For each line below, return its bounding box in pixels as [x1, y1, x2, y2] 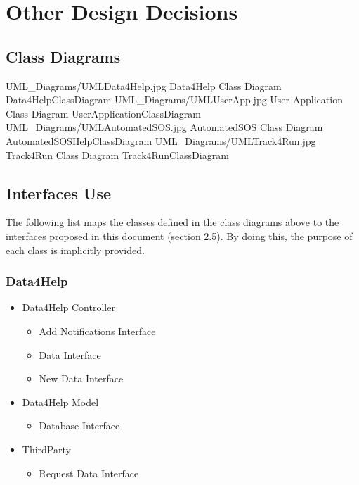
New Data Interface [39, 371, 124, 386]
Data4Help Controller [22, 300, 115, 315]
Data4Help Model [22, 394, 99, 409]
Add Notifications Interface [39, 323, 156, 338]
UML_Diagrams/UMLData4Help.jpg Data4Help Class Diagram [6, 78, 282, 93]
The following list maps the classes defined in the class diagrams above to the [6, 215, 339, 229]
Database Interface [39, 418, 120, 433]
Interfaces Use [6, 182, 111, 203]
